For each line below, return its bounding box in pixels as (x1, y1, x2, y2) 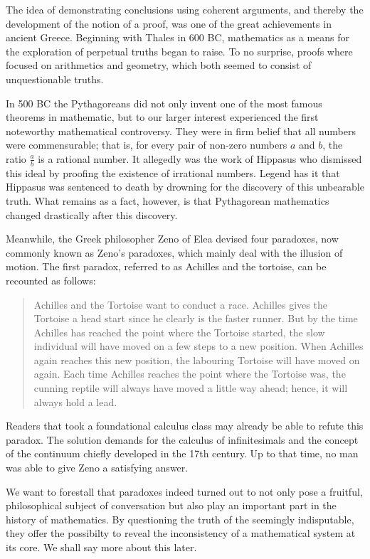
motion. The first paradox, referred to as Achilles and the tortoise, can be (6, 259, 327, 274)
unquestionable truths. (6, 71, 104, 86)
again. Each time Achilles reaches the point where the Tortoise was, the (33, 366, 346, 381)
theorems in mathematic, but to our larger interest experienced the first (6, 110, 319, 124)
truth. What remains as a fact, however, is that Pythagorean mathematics (6, 193, 329, 208)
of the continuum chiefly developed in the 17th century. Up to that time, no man (6, 446, 359, 461)
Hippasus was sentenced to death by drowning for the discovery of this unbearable (6, 179, 364, 194)
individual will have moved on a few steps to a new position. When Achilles (33, 339, 364, 353)
